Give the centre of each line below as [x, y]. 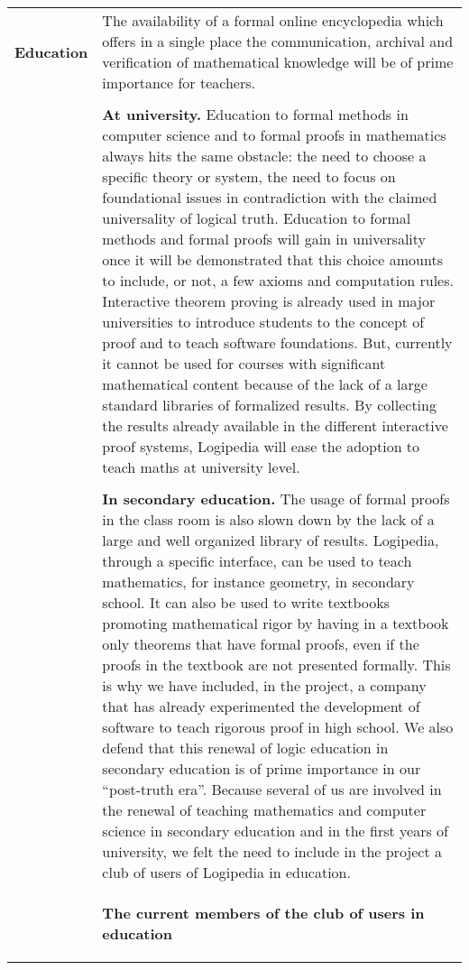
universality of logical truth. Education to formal [257, 218]
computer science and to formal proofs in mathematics [274, 135]
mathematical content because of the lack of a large [265, 384]
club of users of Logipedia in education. [226, 872]
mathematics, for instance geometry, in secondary [258, 582]
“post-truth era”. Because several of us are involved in [272, 789]
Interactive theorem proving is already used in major [269, 301]
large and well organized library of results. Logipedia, [271, 540]
